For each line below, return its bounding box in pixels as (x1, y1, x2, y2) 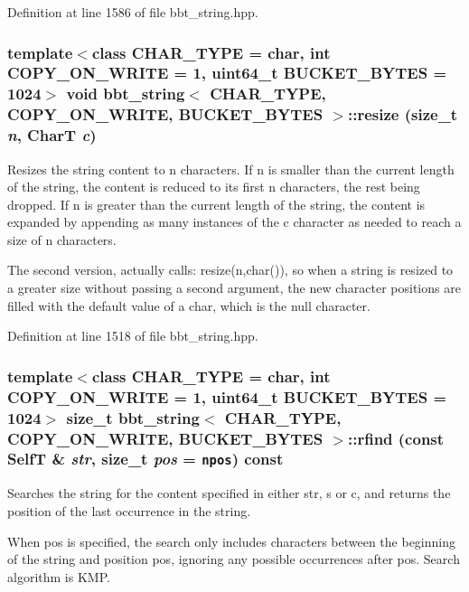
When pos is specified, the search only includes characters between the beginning (7, 531, 456, 550)
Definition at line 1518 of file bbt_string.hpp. (7, 326, 258, 345)
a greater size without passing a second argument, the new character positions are (7, 278, 461, 297)
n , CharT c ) (7, 124, 97, 146)
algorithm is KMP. (7, 567, 110, 586)
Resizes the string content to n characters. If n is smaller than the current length (7, 159, 455, 178)
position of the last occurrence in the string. (7, 501, 251, 520)
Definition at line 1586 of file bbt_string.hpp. (7, 3, 258, 21)
